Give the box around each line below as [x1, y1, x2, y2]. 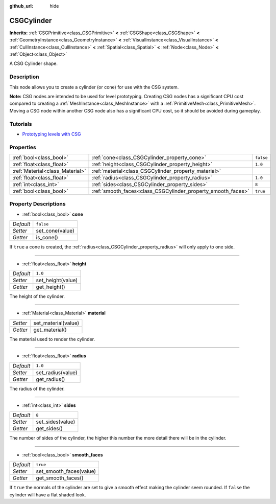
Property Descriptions [9, 200, 66, 208]
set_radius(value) [36, 369, 78, 376]
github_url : [9, 3, 33, 9]
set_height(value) [36, 277, 78, 284]
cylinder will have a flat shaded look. [9, 491, 86, 498]
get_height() [36, 283, 66, 290]
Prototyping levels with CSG [22, 131, 81, 137]
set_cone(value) [36, 227, 74, 235]
